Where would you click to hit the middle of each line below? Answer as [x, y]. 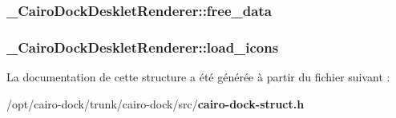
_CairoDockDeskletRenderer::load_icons [143, 47]
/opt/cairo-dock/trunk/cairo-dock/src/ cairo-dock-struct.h [156, 103]
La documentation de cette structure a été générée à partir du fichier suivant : [198, 77]
